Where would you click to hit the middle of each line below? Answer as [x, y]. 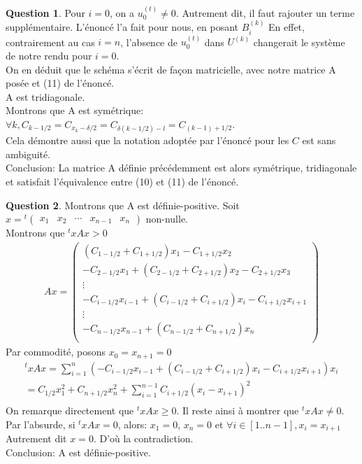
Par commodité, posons [56, 352]
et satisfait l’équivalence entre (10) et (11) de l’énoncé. [122, 181]
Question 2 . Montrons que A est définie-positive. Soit [123, 205]
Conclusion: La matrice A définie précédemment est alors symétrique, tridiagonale [181, 168]
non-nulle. [167, 219]
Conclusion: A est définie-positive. [78, 452]
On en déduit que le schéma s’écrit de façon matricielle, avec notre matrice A [171, 69]
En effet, [287, 27]
